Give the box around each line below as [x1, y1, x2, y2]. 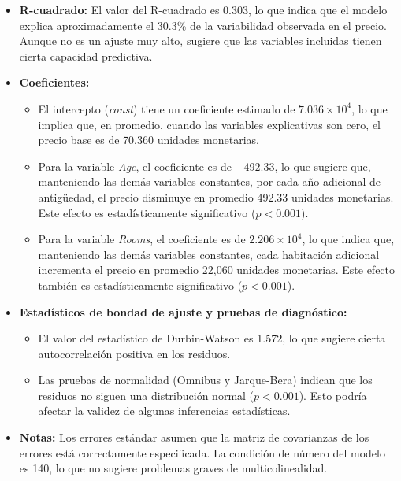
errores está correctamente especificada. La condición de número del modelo [19, 444, 385, 461]
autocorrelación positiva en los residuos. [38, 345, 231, 361]
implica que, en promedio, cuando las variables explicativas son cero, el [38, 116, 381, 132]
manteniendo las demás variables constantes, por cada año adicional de [38, 173, 381, 190]
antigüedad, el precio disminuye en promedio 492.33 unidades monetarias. [38, 188, 394, 205]
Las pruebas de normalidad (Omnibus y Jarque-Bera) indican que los [38, 372, 373, 388]
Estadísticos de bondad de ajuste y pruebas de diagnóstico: [19, 303, 347, 320]
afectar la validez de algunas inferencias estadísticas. [38, 402, 291, 419]
